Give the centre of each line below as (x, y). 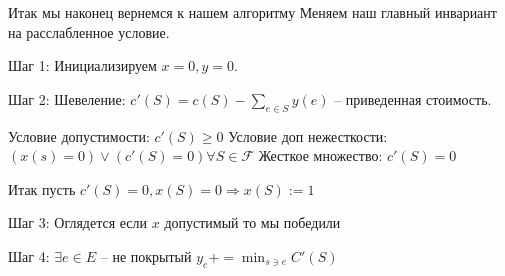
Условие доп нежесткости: (308, 135)
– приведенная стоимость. (413, 98)
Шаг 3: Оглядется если (78, 222)
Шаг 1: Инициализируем (82, 65)
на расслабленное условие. (89, 31)
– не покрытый (146, 255)
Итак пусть (42, 188)
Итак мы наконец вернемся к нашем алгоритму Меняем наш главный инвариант (252, 12)
